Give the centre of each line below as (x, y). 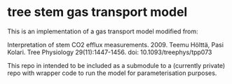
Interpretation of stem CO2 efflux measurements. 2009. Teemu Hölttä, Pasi (116, 44)
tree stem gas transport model (97, 12)
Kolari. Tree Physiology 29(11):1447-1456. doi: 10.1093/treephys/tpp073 (110, 52)
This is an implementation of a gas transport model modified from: (103, 31)
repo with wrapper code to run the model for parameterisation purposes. (112, 73)
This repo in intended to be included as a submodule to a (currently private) (116, 65)
